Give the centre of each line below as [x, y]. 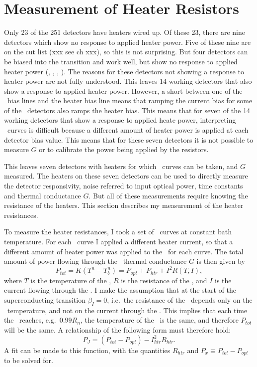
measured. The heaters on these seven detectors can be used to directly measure [126, 176]
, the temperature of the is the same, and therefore [159, 320]
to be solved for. [29, 360]
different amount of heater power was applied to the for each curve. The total [124, 251]
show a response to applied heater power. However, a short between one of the [123, 91]
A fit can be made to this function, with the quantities [87, 350]
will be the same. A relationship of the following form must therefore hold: [118, 329]
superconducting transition [45, 299]
